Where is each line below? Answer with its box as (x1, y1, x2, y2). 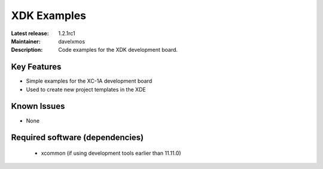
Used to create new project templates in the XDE (26, 86, 146, 93)
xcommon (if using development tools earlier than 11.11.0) (41, 149, 182, 157)
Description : (11, 46, 43, 54)
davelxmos (58, 37, 86, 45)
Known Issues (11, 101, 65, 111)
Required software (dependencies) (11, 133, 144, 143)
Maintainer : (11, 37, 41, 45)
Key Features (11, 62, 62, 72)
